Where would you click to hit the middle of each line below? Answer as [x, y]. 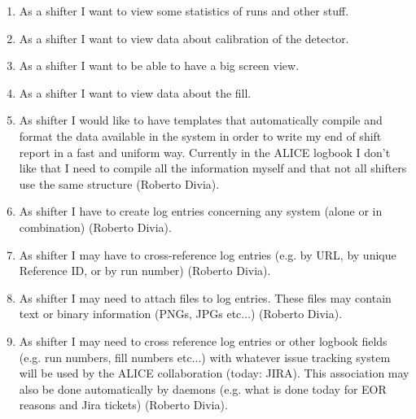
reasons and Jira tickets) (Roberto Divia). [123, 405]
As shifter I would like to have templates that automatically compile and [201, 120]
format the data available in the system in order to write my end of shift [200, 135]
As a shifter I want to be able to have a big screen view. [159, 65]
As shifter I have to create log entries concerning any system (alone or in [201, 211]
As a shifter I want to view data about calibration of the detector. [184, 38]
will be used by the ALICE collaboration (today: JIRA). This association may [214, 373]
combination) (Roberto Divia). [95, 227]
